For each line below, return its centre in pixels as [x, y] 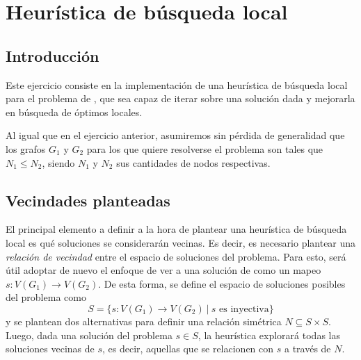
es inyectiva [244, 309]
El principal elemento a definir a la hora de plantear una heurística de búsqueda [176, 229]
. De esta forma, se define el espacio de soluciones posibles [222, 283]
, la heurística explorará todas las [269, 335]
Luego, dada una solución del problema [89, 335]
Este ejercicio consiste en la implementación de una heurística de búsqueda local [177, 84]
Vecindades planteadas [88, 200]
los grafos [26, 148]
